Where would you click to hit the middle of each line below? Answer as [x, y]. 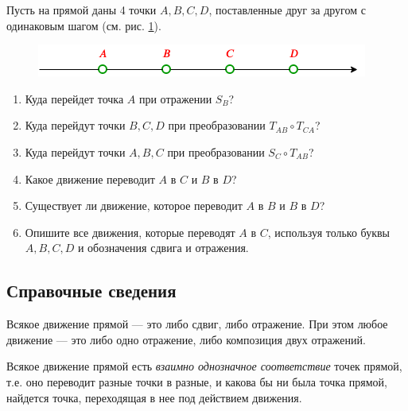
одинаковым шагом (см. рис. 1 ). [84, 25]
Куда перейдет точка [74, 98]
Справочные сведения [91, 291]
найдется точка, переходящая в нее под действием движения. [154, 397]
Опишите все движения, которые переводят [130, 232]
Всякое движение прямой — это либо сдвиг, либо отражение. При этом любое [197, 324]
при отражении [175, 98]
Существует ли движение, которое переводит [134, 205]
